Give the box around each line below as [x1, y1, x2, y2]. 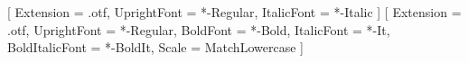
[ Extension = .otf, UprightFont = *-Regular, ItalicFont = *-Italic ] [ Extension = [7, 3, 462, 21]
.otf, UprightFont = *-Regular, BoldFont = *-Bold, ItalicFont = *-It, [7, 20, 390, 39]
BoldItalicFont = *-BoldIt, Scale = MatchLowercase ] [7, 38, 304, 57]
